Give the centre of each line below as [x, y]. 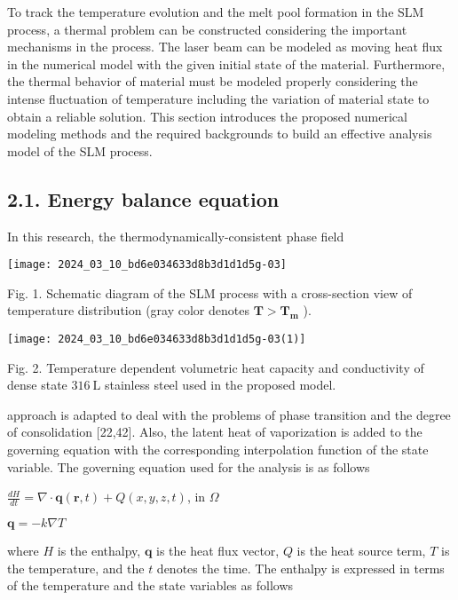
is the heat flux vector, [218, 551]
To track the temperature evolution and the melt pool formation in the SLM [216, 12]
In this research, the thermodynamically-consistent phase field [176, 236]
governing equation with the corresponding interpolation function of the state [218, 450]
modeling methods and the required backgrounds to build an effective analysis [220, 134]
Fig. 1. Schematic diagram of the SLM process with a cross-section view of [210, 292]
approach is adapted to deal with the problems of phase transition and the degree [229, 414]
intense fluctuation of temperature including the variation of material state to [218, 98]
